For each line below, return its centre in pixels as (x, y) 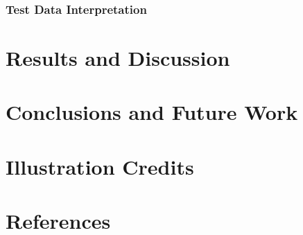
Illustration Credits (100, 166)
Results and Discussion (118, 58)
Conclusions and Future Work (152, 112)
